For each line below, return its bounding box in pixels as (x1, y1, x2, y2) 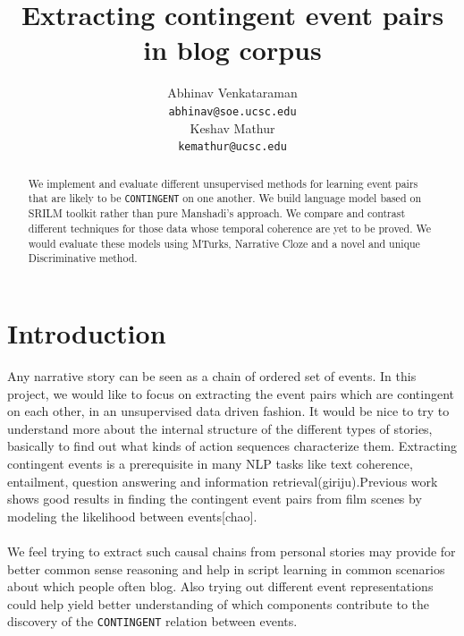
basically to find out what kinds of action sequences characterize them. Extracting (7, 437, 458, 455)
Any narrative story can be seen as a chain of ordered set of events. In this (7, 366, 417, 385)
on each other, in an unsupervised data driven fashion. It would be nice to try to (7, 402, 450, 420)
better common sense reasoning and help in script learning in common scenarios (7, 559, 445, 578)
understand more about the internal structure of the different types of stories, (7, 419, 433, 437)
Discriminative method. (28, 250, 138, 266)
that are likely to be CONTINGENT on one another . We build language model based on (28, 191, 422, 206)
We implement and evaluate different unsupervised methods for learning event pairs (28, 175, 418, 191)
